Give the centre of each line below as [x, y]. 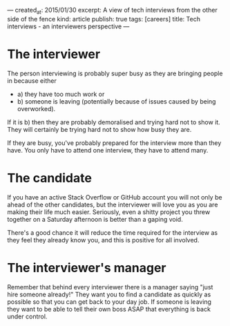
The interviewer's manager [87, 268]
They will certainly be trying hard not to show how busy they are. [99, 129]
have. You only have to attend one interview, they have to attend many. [108, 150]
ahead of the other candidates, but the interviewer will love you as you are [113, 204]
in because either [32, 80]
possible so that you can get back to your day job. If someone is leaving [109, 301]
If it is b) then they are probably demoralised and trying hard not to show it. [114, 122]
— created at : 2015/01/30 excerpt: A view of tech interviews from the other [112, 11]
